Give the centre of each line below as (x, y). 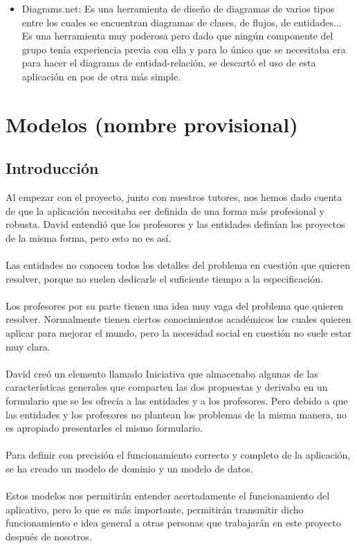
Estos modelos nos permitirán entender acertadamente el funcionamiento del (168, 496)
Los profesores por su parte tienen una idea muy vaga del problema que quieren (175, 305)
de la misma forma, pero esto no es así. (89, 237)
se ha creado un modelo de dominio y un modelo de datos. (129, 469)
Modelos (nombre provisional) (152, 124)
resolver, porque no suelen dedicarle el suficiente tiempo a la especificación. (164, 278)
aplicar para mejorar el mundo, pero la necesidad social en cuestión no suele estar (178, 333)
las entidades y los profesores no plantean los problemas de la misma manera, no (176, 414)
